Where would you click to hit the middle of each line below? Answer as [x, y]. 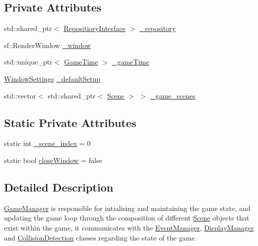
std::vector [20, 95]
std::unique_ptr [28, 62]
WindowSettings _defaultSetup [52, 78]
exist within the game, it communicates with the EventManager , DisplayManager [129, 227]
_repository [158, 28]
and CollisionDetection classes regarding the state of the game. [100, 237]
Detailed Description [59, 187]
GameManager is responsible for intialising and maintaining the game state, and [127, 208]
